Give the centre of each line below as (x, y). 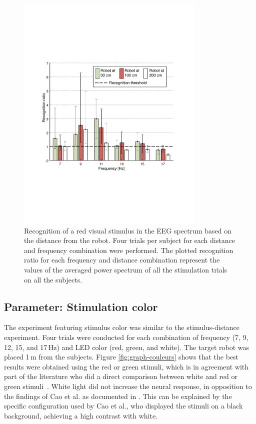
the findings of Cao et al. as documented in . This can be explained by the (118, 396)
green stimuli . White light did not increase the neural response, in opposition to (128, 386)
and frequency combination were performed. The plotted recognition (129, 250)
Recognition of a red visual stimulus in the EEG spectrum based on (128, 230)
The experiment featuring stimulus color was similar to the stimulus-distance (122, 327)
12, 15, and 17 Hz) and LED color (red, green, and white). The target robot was (127, 347)
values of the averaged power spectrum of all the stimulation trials (126, 270)
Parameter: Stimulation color (81, 306)
